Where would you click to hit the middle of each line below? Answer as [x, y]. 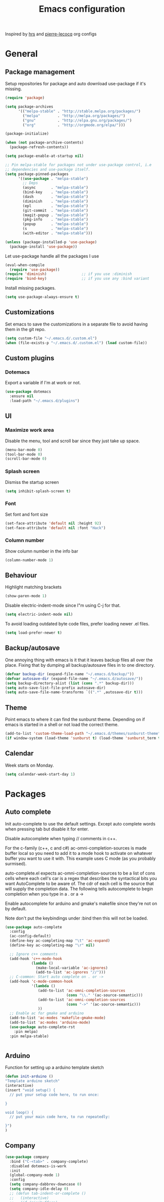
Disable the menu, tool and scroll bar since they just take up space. [72, 441]
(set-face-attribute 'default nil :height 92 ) [53, 523]
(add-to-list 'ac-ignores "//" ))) [71, 972]
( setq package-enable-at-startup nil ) [44, 156]
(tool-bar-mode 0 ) [24, 454]
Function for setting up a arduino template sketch [54, 1068]
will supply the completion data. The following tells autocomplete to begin [79, 889]
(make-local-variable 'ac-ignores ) [72, 968]
